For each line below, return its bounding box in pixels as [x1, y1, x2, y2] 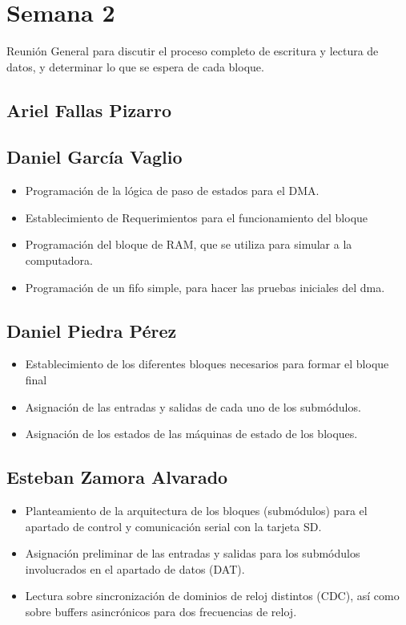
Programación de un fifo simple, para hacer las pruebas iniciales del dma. [25, 278, 385, 295]
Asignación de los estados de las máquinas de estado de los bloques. [25, 425, 358, 442]
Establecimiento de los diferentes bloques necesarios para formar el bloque [25, 355, 389, 372]
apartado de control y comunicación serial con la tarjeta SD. [25, 517, 322, 534]
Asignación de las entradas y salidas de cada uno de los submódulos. [25, 398, 361, 415]
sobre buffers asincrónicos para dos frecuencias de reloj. [25, 603, 297, 620]
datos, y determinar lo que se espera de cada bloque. [6, 58, 264, 75]
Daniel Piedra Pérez [6, 318, 177, 343]
